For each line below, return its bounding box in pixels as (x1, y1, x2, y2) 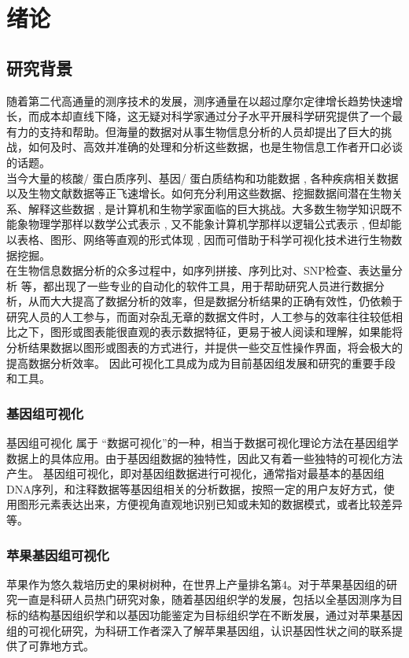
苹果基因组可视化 (6, 545, 109, 564)
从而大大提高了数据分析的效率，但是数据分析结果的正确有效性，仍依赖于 (28, 293, 403, 309)
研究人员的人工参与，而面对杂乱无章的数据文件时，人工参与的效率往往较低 (6, 308, 392, 324)
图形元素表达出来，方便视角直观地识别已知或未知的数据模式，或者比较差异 (17, 496, 403, 512)
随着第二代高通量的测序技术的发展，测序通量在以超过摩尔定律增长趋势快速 (6, 92, 392, 109)
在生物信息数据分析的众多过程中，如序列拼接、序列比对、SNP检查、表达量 (6, 262, 392, 279)
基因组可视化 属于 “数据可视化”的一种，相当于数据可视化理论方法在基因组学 (6, 434, 399, 451)
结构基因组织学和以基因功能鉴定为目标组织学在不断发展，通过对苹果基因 (28, 607, 403, 623)
